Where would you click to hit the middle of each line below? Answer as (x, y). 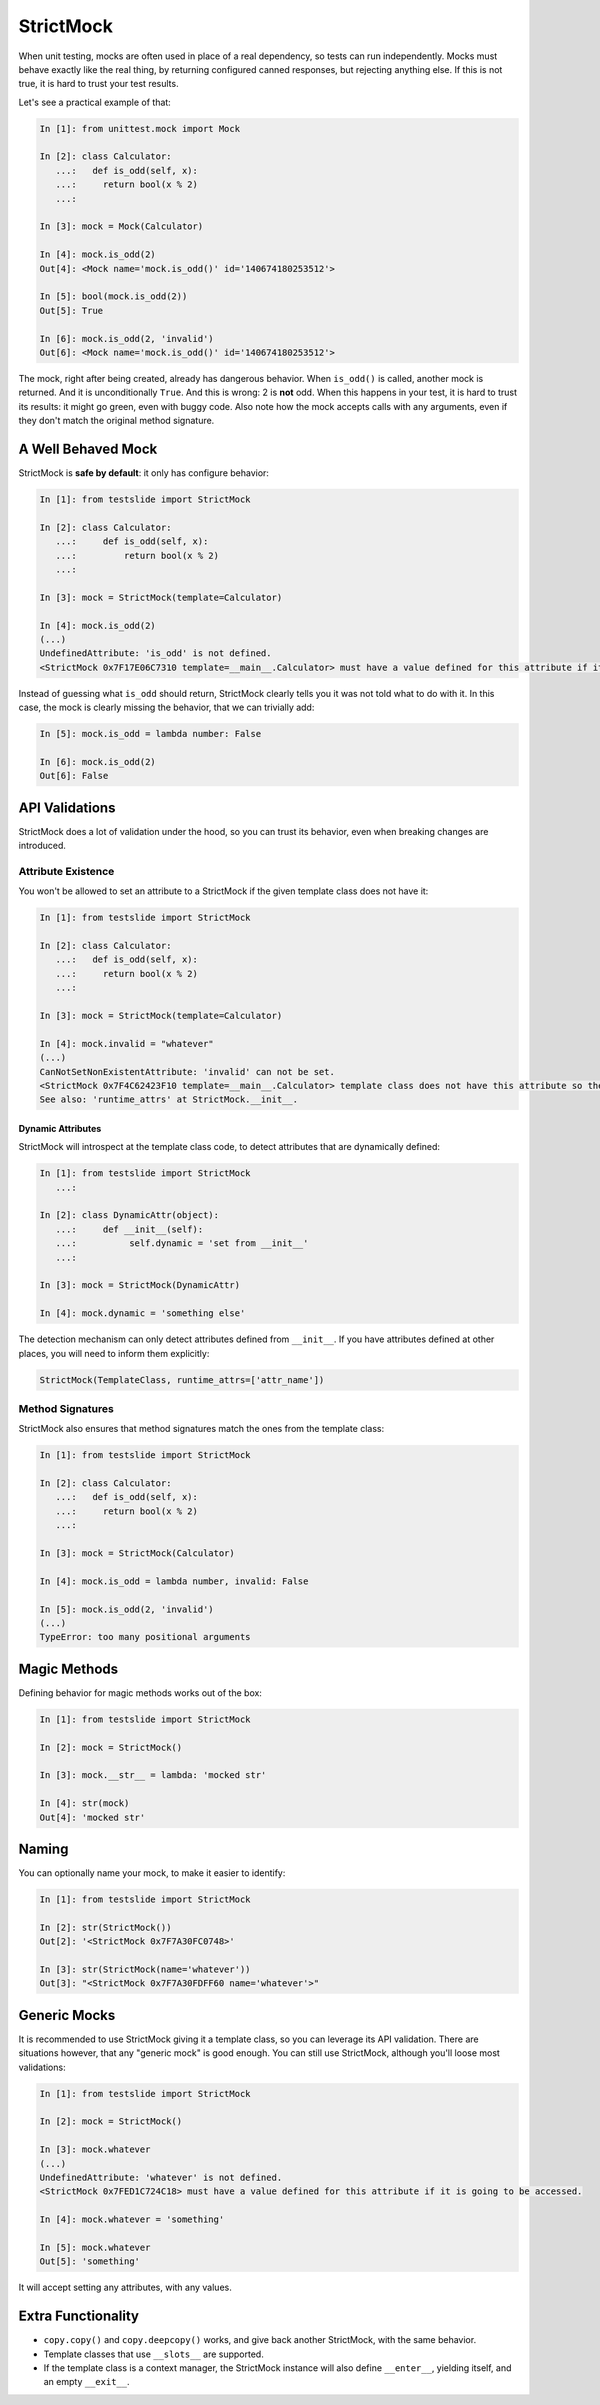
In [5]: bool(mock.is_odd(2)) (113, 296)
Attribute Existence (66, 871)
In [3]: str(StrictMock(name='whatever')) (145, 1969)
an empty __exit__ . (86, 2382)
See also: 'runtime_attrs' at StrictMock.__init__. (169, 1099)
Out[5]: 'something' (89, 2261)
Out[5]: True (71, 310)
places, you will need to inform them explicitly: (114, 1353)
